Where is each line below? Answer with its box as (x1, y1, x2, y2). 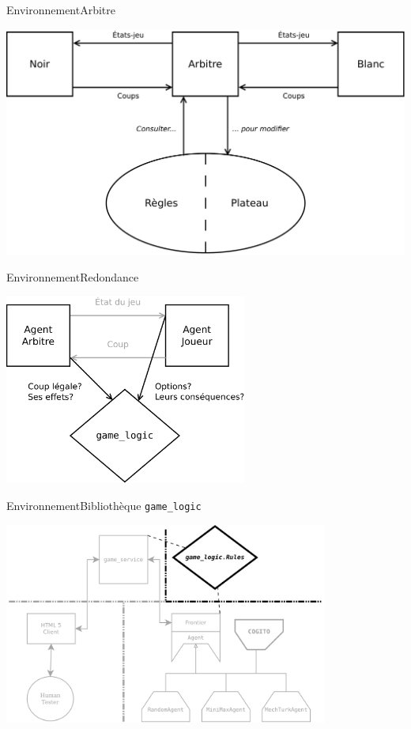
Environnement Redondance (6, 269, 139, 285)
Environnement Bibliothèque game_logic (6, 497, 202, 513)
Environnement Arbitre (6, 2, 116, 17)
